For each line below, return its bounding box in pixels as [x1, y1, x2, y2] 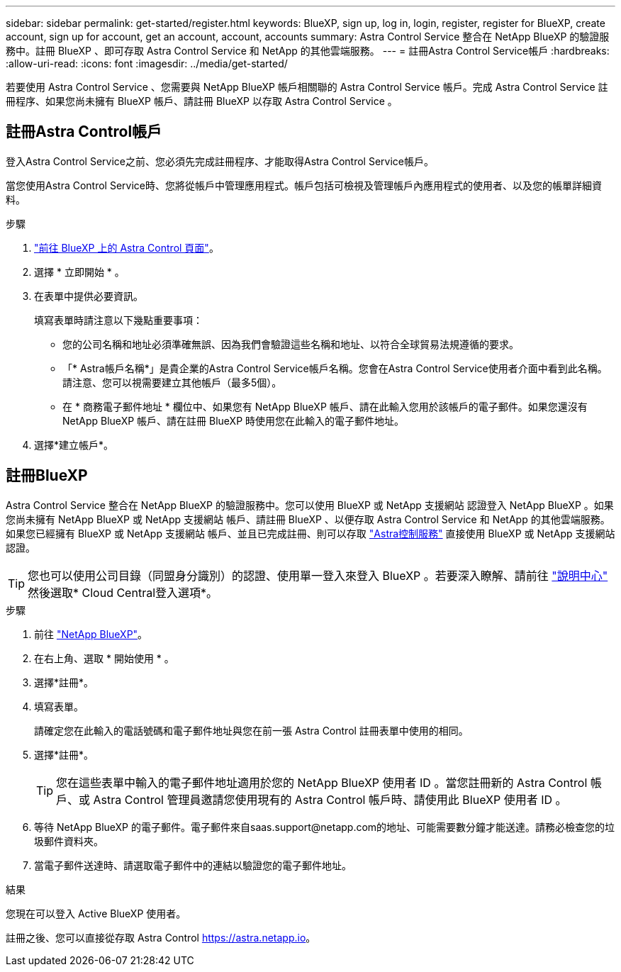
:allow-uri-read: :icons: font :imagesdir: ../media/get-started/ [6, 57, 288, 69]
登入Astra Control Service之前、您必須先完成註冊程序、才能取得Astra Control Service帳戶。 [6, 155, 434, 167]
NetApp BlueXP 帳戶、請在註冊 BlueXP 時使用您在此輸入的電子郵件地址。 [62, 414, 405, 427]
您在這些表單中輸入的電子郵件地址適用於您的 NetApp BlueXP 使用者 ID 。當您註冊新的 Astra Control [56, 775, 588, 790]
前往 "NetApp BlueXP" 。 [34, 627, 148, 640]
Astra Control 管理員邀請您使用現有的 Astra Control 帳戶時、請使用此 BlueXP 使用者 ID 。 [93, 792, 567, 807]
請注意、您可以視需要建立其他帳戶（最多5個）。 [62, 376, 282, 389]
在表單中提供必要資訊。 [34, 289, 143, 302]
